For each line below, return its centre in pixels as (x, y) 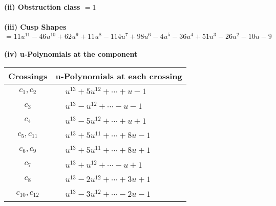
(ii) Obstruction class (42, 7)
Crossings (28, 76)
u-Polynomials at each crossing (119, 76)
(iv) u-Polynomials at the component (71, 54)
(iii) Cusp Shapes (35, 27)
